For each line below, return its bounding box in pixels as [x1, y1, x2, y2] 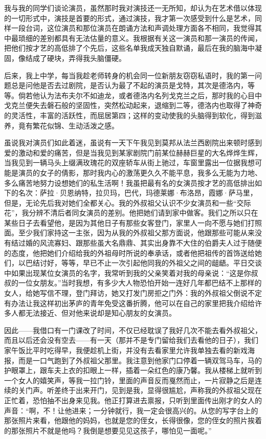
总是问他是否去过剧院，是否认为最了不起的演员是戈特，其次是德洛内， [11, 80, 248, 91]
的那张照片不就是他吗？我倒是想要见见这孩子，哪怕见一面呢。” [4, 425, 212, 435]
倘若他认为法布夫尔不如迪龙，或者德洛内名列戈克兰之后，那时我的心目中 [18, 90, 262, 100]
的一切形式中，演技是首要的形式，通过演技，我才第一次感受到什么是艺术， [4, 12, 255, 23]
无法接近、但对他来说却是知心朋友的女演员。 [25, 308, 176, 318]
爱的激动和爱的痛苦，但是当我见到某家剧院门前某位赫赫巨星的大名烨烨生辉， [4, 147, 262, 158]
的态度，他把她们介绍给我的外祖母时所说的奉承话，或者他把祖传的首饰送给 [4, 247, 255, 258]
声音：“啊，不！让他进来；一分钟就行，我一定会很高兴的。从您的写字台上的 [4, 405, 258, 415]
